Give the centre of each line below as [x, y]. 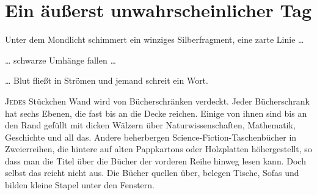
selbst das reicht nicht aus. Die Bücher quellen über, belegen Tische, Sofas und [152, 173]
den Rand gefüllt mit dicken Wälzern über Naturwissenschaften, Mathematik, [150, 125]
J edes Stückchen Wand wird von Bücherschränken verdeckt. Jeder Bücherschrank [157, 101]
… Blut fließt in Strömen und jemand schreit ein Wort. [107, 80]
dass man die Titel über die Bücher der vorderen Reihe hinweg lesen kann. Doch [155, 160]
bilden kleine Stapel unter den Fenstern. [80, 185]
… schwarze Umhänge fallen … [60, 60]
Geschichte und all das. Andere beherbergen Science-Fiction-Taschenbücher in [151, 137]
